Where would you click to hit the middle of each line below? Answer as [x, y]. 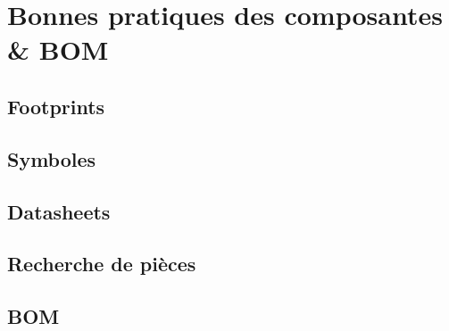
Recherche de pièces [102, 264]
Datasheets [59, 211]
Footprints [56, 106]
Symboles [52, 158]
